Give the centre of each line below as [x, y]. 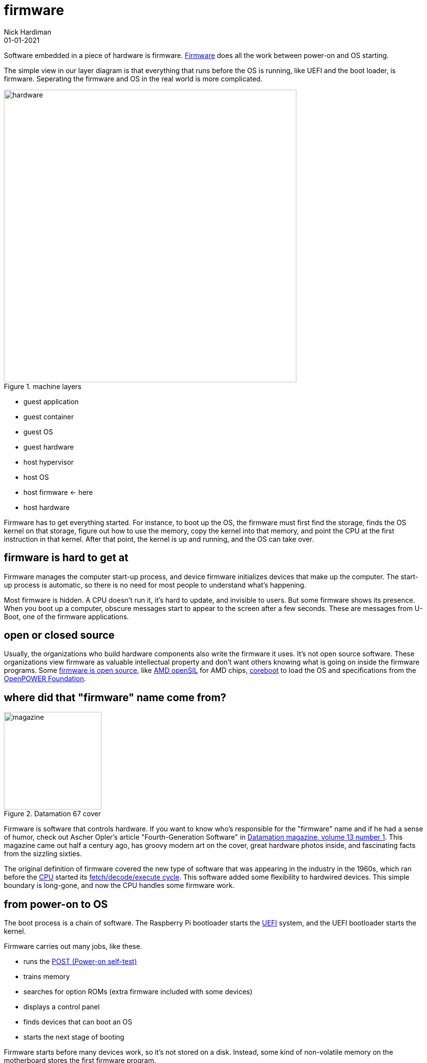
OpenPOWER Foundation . [45, 679]
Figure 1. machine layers [43, 386]
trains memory [47, 977]
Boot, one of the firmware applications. [67, 616]
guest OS [38, 432]
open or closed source [59, 635]
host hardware [47, 507]
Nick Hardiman [28, 32]
